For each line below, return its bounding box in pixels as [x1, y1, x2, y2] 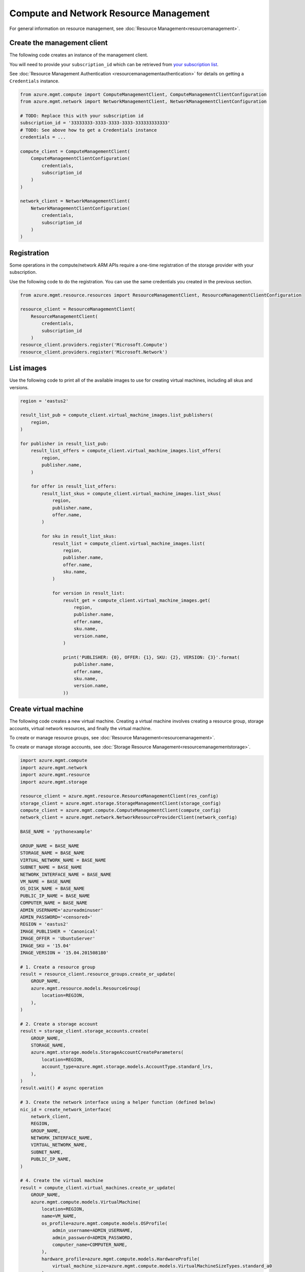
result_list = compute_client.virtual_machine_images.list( [52, 540, 205, 546]
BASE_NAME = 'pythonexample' [20, 829, 93, 834]
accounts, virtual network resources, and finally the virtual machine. [9, 725, 152, 731]
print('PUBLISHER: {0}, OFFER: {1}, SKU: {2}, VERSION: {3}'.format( [63, 654, 240, 660]
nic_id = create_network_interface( [20, 1107, 112, 1112]
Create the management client [9, 39, 108, 47]
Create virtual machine [9, 705, 84, 713]
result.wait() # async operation [20, 1085, 104, 1091]
